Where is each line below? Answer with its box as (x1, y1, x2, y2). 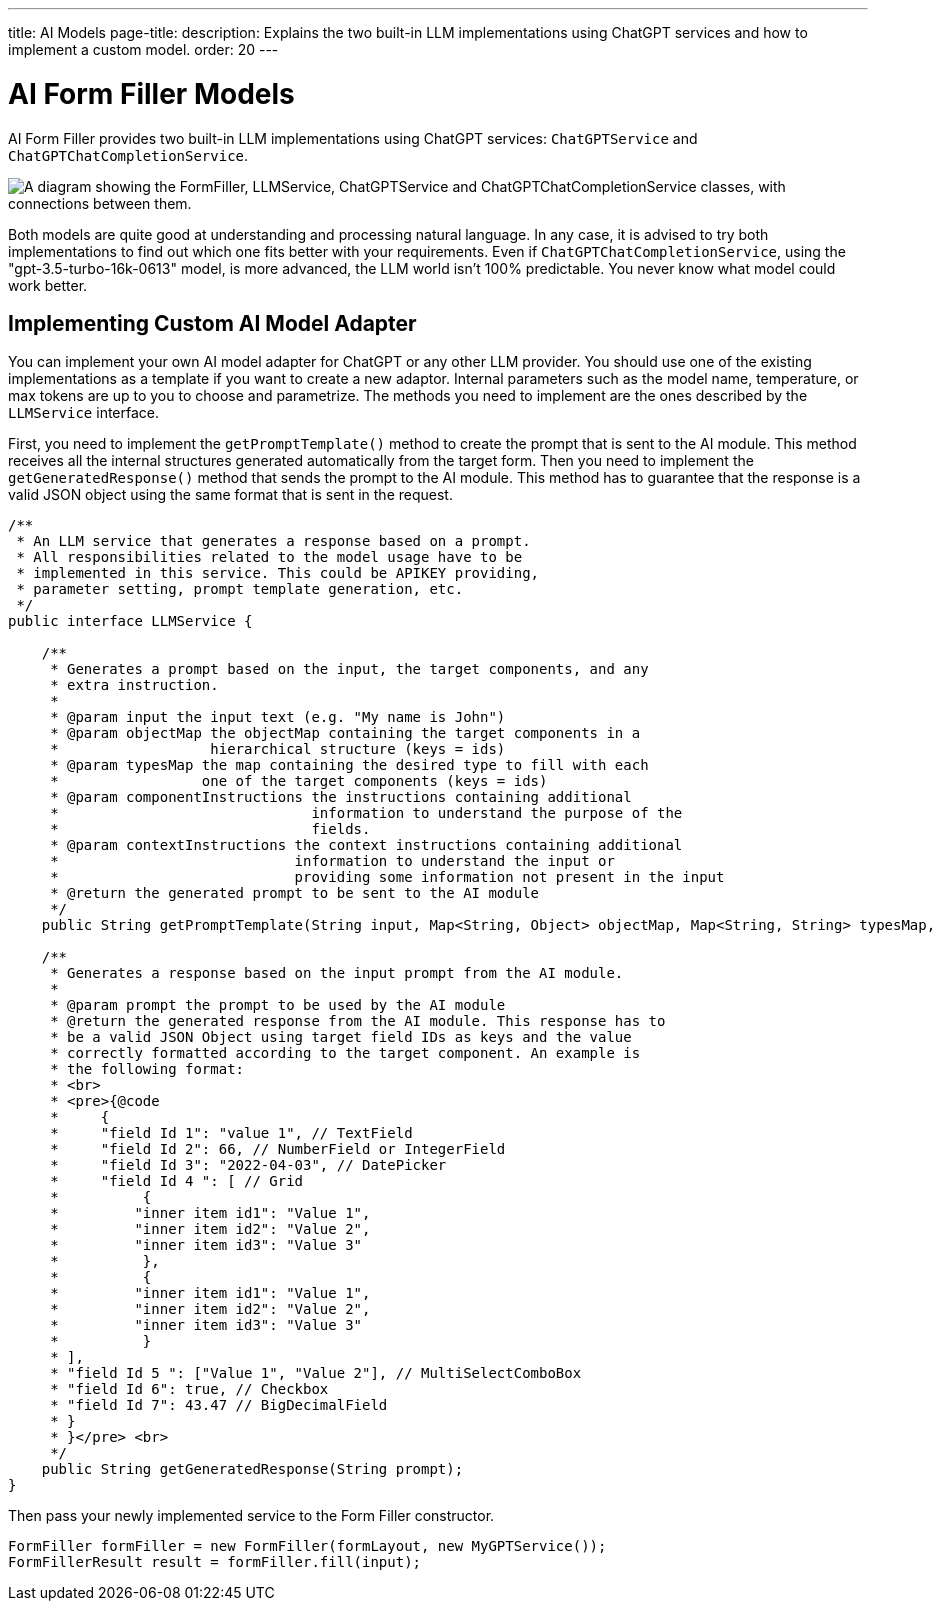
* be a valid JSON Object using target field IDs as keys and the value (50, 1029, 632, 1046)
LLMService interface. (8, 404, 160, 422)
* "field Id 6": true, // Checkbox (50, 1381, 329, 1398)
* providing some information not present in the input (50, 869, 725, 886)
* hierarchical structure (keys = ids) (50, 741, 506, 758)
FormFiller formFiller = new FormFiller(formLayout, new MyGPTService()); (8, 1538, 607, 1555)
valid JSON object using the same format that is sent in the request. (8, 486, 453, 504)
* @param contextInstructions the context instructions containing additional (50, 837, 683, 854)
